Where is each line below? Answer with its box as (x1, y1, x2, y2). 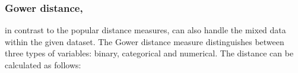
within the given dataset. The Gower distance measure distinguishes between (5, 35, 284, 47)
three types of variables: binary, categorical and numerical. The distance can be (5, 47, 294, 59)
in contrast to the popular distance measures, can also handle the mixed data (5, 24, 286, 36)
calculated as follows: (5, 59, 81, 71)
